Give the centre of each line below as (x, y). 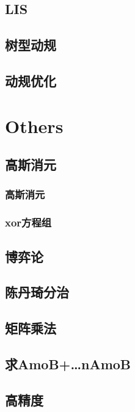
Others (34, 125)
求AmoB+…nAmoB (68, 363)
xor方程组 (28, 222)
